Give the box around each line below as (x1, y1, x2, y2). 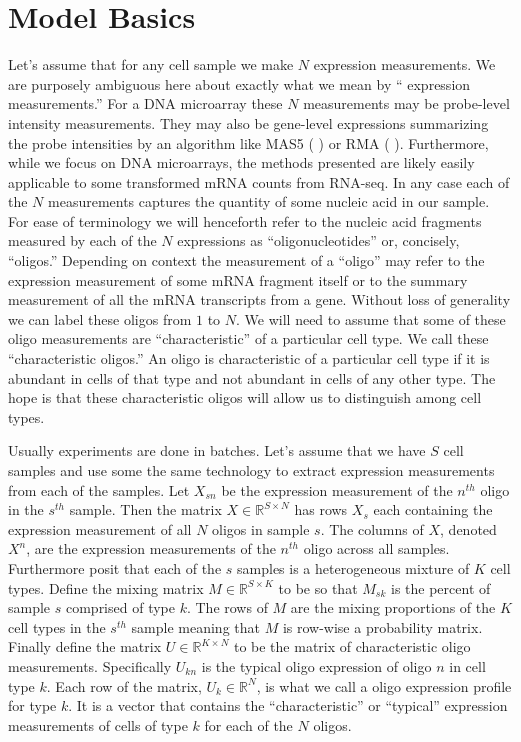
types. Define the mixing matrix (8, 577, 204, 598)
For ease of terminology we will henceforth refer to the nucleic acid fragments (8, 210, 482, 231)
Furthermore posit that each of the (8, 557, 222, 578)
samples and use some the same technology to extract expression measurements (8, 460, 495, 480)
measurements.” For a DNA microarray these (8, 93, 283, 114)
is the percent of (391, 577, 491, 598)
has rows (294, 499, 348, 520)
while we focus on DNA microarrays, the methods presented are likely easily (8, 152, 475, 173)
